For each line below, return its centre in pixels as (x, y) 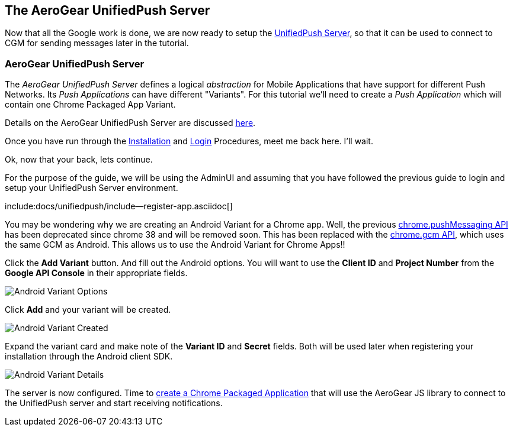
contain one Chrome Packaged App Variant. (90, 105)
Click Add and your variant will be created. (88, 310)
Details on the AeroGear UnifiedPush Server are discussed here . (130, 123)
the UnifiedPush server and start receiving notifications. (114, 403)
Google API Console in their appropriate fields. (96, 273)
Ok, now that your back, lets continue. (79, 160)
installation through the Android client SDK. (89, 357)
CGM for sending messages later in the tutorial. (97, 43)
